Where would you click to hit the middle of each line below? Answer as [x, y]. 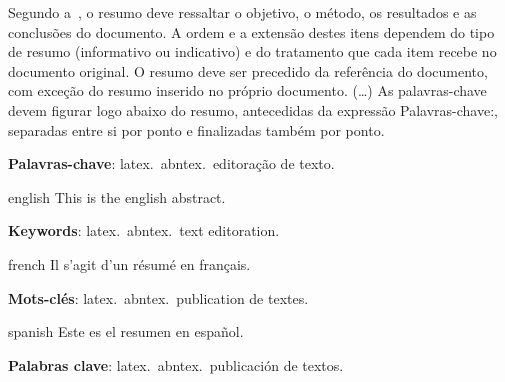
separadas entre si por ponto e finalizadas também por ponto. [196, 129]
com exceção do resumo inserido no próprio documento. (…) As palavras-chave [247, 90]
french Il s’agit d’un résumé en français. [129, 263]
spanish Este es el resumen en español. [126, 331]
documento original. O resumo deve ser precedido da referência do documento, [248, 70]
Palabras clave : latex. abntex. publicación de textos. [176, 364]
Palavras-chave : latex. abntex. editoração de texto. [171, 163]
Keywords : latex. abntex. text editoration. [144, 230]
